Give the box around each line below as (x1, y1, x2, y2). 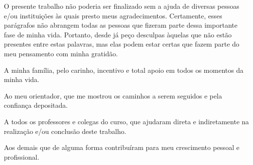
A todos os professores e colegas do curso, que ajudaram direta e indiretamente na (4, 116, 249, 126)
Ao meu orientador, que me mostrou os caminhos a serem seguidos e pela (4, 90, 222, 100)
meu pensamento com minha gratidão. (4, 48, 118, 58)
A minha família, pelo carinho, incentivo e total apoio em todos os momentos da (4, 65, 244, 75)
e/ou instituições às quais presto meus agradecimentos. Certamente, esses (4, 10, 222, 20)
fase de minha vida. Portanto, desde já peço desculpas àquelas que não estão (4, 29, 232, 39)
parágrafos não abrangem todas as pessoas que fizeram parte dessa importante (4, 20, 237, 30)
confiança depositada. (4, 100, 68, 110)
